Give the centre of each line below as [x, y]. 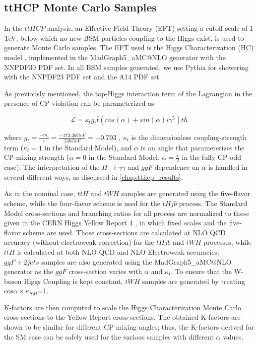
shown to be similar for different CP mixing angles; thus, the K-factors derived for [129, 327]
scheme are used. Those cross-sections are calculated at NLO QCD [124, 232]
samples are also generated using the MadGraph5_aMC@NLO [136, 261]
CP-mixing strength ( [37, 157]
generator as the [29, 271]
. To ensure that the [201, 271]
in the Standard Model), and [88, 147]
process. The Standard [213, 203]
